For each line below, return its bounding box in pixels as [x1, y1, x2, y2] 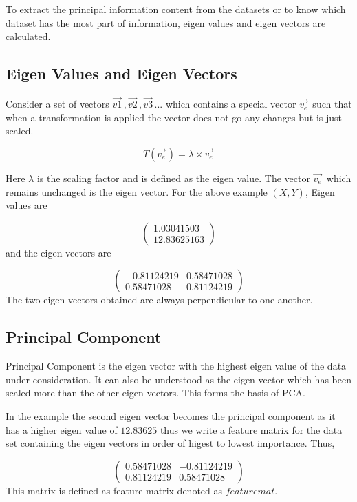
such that [312, 97, 352, 111]
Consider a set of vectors [6, 97, 109, 111]
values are [6, 198, 47, 212]
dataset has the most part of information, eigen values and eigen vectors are [6, 15, 326, 30]
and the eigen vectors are [6, 245, 111, 259]
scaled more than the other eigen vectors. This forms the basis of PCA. [6, 385, 305, 400]
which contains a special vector [165, 97, 296, 111]
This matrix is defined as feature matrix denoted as [6, 483, 223, 497]
